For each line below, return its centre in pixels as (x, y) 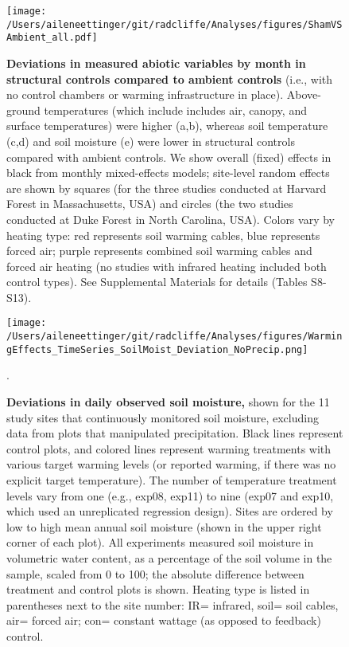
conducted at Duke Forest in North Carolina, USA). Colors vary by (171, 219)
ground (23, 110)
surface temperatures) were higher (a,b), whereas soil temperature (167, 125)
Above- (304, 94)
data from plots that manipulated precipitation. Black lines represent (175, 433)
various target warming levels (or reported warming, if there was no (171, 464)
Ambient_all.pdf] (52, 38)
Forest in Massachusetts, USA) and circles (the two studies (150, 204)
